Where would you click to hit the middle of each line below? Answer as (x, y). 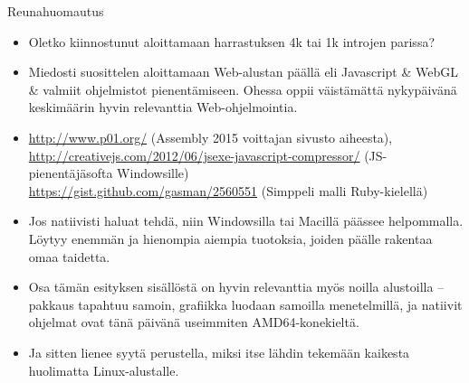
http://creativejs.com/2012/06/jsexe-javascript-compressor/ (194, 155)
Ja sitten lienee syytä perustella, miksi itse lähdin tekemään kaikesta (219, 352)
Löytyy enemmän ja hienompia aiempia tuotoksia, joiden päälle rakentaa (230, 238)
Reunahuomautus (56, 11)
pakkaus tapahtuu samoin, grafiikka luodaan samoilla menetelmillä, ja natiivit (245, 304)
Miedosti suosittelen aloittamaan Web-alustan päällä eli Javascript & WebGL (244, 72)
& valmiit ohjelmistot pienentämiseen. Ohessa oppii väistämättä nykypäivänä (243, 89)
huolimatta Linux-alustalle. (104, 370)
